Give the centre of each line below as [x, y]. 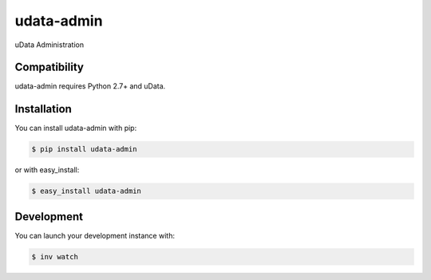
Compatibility [49, 67]
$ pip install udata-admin [84, 149]
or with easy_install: [47, 170]
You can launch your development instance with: [95, 235]
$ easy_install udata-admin [86, 191]
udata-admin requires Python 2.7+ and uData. [90, 86]
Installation [43, 109]
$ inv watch [55, 256]
